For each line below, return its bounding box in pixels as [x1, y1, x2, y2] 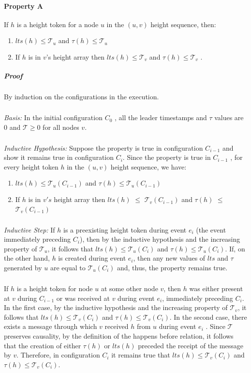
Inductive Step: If [4, 224, 55, 234]
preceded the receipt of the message [138, 340, 243, 350]
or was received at [56, 293, 110, 303]
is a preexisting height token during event [63, 224, 187, 234]
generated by [4, 262, 42, 272]
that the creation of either [4, 340, 81, 350]
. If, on [225, 243, 245, 253]
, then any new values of [133, 253, 206, 263]
